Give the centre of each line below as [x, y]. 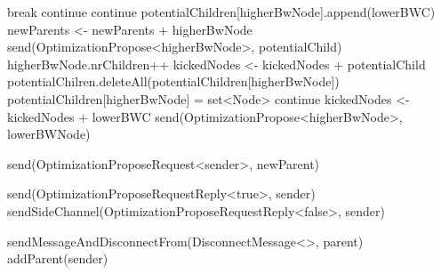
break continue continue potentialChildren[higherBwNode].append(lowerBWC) [221, 12]
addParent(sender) [58, 258]
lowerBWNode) [49, 134]
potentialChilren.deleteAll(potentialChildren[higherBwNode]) [173, 81]
